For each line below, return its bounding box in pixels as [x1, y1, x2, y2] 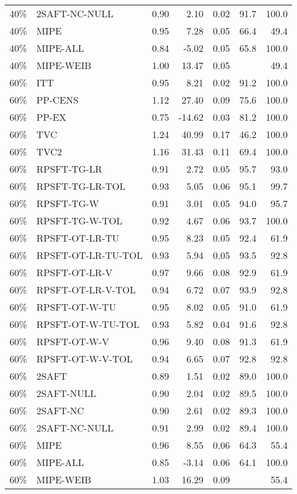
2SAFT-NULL [36, 386, 96, 400]
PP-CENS [36, 93, 79, 107]
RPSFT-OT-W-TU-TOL [36, 317, 140, 331]
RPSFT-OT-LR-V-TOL [36, 283, 136, 296]
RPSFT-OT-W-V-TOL [36, 352, 133, 365]
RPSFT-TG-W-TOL [36, 214, 123, 227]
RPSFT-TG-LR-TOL [36, 179, 126, 193]
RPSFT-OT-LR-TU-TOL [36, 248, 143, 262]
